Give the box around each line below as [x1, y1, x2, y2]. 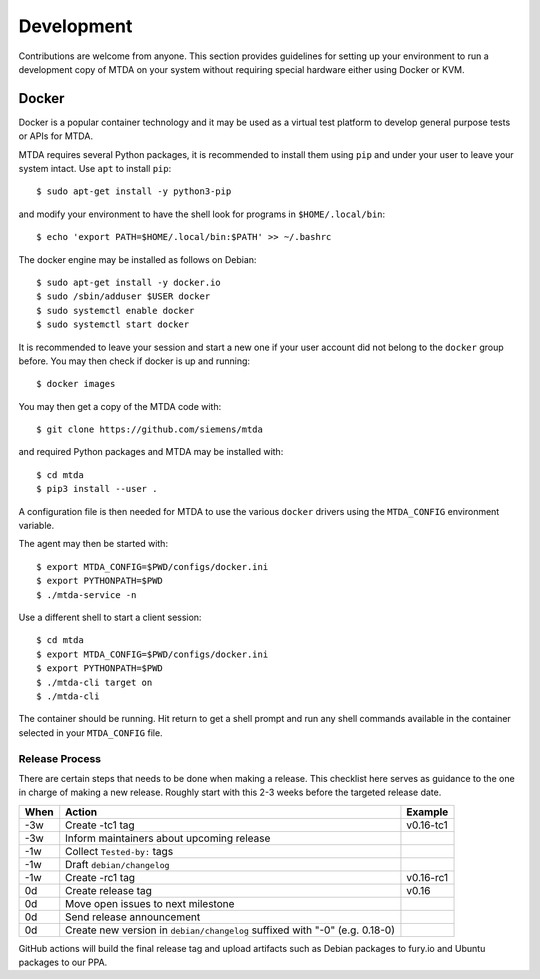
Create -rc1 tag [65, 870, 135, 884]
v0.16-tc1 [406, 818, 449, 832]
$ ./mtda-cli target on [36, 676, 153, 688]
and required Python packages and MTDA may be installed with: [18, 446, 284, 458]
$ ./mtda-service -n [36, 589, 137, 600]
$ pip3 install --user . [36, 483, 158, 495]
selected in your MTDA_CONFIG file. [18, 726, 164, 739]
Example [406, 805, 449, 819]
